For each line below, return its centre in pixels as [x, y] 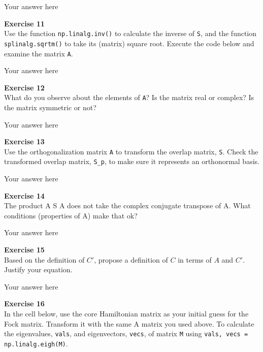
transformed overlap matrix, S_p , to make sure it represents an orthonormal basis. [132, 161]
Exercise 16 [24, 303]
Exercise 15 [24, 250]
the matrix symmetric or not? [50, 107]
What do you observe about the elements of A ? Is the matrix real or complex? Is [129, 97]
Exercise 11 [24, 23]
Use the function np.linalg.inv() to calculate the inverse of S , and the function [130, 33]
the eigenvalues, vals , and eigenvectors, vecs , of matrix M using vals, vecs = [126, 333]
